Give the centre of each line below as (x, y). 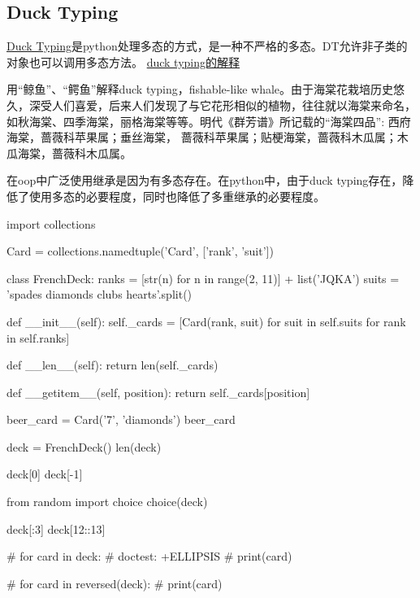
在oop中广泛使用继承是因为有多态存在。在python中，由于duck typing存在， (205, 180)
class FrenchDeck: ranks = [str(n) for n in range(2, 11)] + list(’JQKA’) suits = (203, 278)
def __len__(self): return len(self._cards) (113, 365)
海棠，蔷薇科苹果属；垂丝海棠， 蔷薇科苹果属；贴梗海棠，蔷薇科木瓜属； (202, 137)
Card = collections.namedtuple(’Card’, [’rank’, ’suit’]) (140, 251)
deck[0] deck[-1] (45, 474)
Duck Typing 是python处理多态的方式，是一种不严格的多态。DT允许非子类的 (207, 46)
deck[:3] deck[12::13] (56, 528)
